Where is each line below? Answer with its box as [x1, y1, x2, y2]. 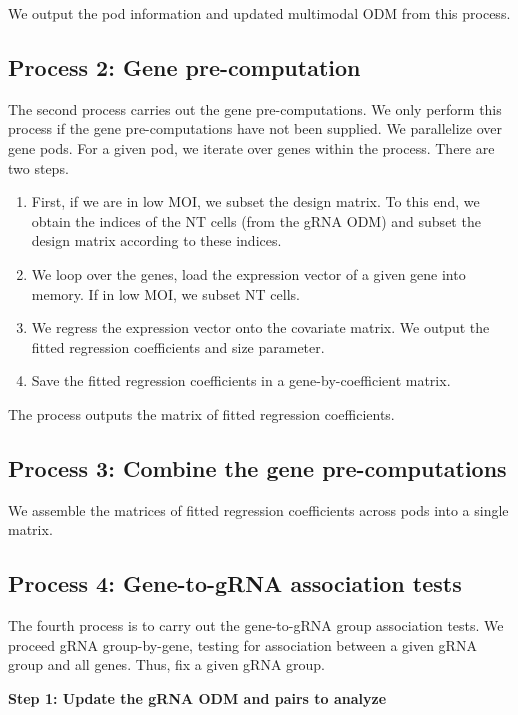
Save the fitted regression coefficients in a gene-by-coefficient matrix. [31, 370, 451, 391]
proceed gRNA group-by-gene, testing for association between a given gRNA [8, 634, 477, 655]
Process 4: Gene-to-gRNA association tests [8, 568, 462, 599]
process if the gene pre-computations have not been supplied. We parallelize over [8, 118, 502, 139]
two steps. [8, 157, 69, 178]
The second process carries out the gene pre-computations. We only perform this [8, 98, 502, 119]
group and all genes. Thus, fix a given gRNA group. [8, 654, 326, 675]
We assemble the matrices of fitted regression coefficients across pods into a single [8, 499, 509, 520]
